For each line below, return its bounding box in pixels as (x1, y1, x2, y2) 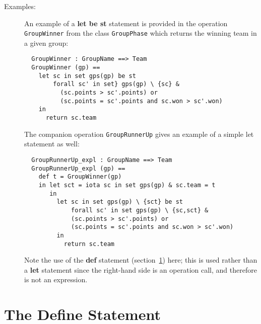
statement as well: (24, 138, 80, 149)
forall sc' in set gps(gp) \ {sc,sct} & (71, 206, 209, 214)
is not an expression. (24, 274, 88, 285)
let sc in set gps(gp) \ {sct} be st (56, 198, 183, 206)
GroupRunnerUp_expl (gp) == (31, 165, 125, 172)
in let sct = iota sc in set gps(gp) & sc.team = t (38, 181, 216, 189)
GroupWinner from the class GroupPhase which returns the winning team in (24, 28, 257, 38)
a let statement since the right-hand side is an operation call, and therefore (24, 264, 257, 275)
